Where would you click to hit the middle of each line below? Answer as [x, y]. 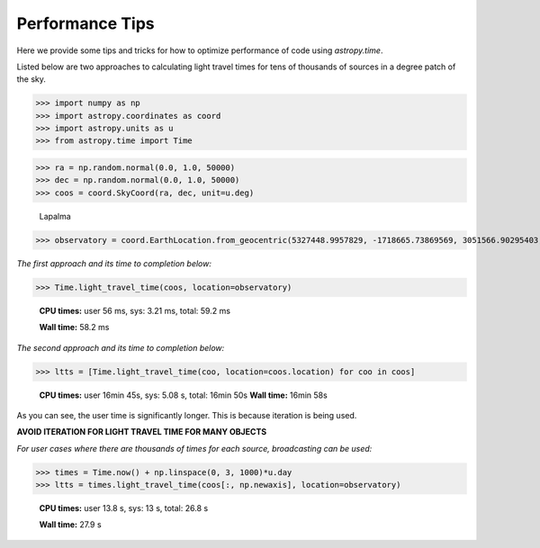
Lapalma [55, 216]
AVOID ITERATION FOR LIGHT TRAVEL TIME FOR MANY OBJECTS [142, 432]
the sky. [31, 79]
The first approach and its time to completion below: [114, 263]
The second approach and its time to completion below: [121, 347]
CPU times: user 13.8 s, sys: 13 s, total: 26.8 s [124, 508]
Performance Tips [85, 23]
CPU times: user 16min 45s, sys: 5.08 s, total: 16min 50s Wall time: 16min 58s [183, 395]
